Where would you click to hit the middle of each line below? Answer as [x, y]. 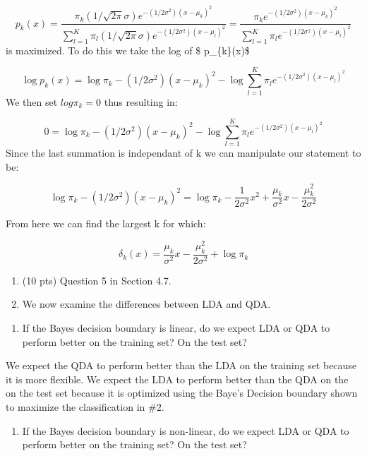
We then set [32, 101]
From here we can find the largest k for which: [106, 223]
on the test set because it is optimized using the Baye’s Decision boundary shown [182, 393]
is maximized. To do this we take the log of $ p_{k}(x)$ [128, 50]
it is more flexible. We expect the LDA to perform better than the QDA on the [177, 379]
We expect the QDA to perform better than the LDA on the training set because [181, 365]
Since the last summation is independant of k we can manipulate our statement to [183, 153]
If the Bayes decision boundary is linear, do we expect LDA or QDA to [176, 328]
